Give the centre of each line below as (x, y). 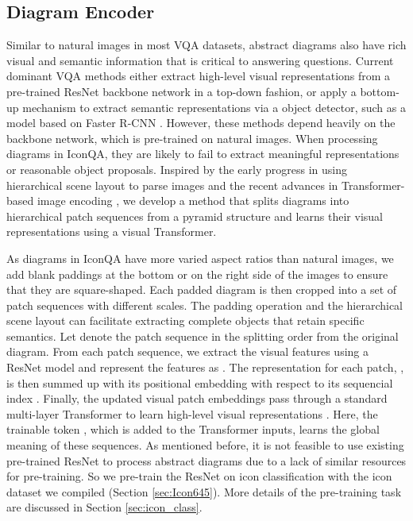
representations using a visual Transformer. (112, 232)
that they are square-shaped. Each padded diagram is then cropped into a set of (202, 289)
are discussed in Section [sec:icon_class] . (104, 507)
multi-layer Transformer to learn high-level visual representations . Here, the (192, 413)
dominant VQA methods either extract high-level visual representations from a (199, 76)
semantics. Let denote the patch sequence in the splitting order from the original (203, 336)
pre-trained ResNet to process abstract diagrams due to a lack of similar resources (206, 460)
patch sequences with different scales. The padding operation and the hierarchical (205, 305)
